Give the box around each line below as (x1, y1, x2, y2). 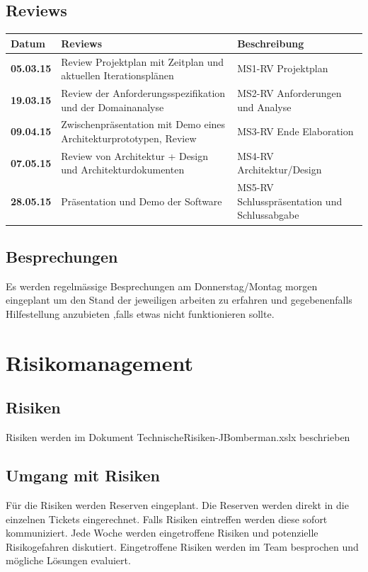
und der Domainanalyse (61, 99, 164, 114)
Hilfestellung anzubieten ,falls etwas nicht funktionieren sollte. (6, 306, 275, 321)
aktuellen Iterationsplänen (61, 68, 174, 83)
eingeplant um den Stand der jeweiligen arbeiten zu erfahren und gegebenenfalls (6, 292, 352, 307)
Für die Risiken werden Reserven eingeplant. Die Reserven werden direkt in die (6, 497, 349, 512)
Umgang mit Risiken (6, 464, 160, 486)
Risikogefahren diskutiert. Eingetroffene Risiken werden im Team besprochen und (6, 539, 359, 554)
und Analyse (237, 99, 292, 114)
